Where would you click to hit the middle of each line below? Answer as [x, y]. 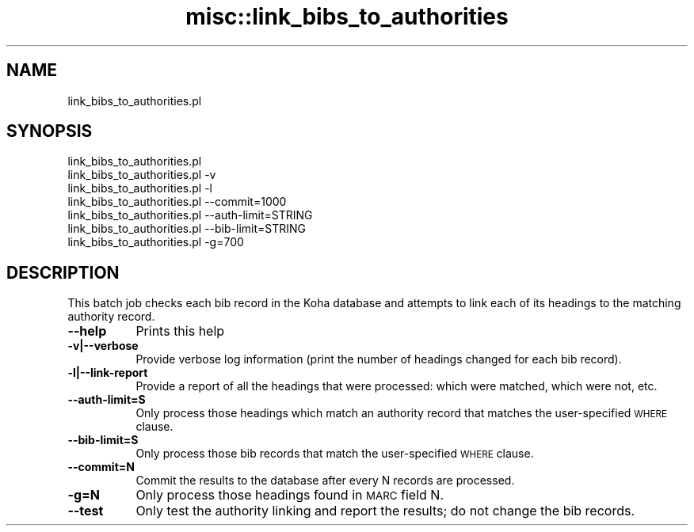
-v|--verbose [103, 346]
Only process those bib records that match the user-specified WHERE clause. [335, 454]
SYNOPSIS [50, 131]
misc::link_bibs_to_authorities [347, 17]
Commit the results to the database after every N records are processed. [325, 481]
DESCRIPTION [63, 272]
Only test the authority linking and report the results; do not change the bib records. [385, 511]
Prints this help [180, 331]
